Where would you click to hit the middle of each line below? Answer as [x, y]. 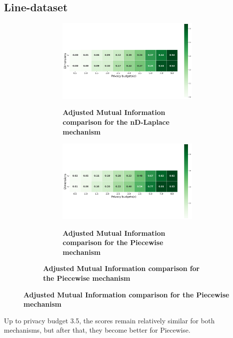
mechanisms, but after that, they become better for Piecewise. [97, 330]
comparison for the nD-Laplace [116, 122]
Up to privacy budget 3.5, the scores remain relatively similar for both [109, 320]
